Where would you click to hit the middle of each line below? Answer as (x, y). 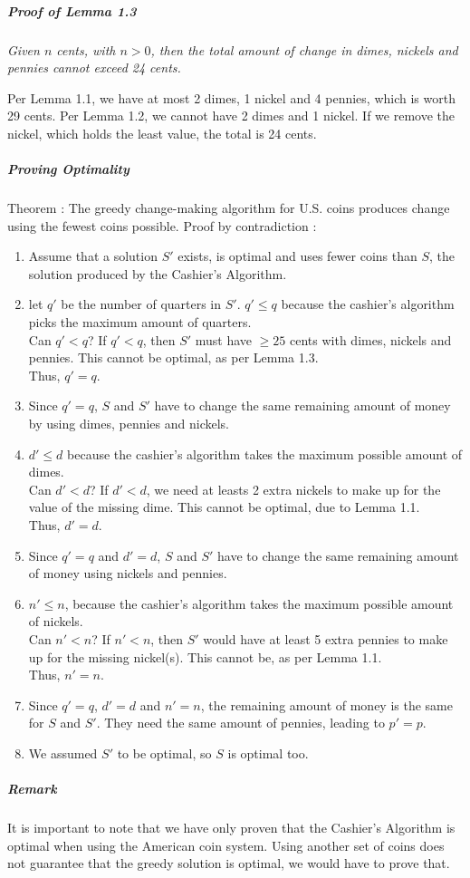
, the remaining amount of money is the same (326, 704)
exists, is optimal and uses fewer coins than (297, 256)
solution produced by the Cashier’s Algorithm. (158, 273)
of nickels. (56, 621)
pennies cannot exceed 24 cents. (94, 68)
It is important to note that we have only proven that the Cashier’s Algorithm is (231, 828)
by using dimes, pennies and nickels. (129, 424)
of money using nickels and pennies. (128, 573)
